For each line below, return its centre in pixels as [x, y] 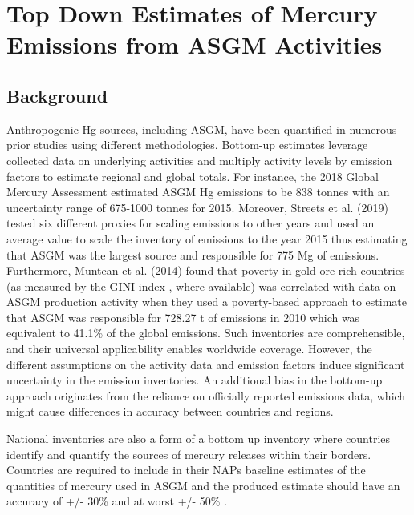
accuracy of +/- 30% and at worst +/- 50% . [117, 501]
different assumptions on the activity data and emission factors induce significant [206, 364]
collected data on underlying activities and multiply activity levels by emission [199, 160]
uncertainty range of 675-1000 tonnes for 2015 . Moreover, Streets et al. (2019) [197, 207]
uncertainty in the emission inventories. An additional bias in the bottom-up [195, 380]
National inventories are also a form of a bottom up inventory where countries [199, 439]
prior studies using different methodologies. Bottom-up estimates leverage [187, 145]
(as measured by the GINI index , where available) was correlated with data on [201, 286]
